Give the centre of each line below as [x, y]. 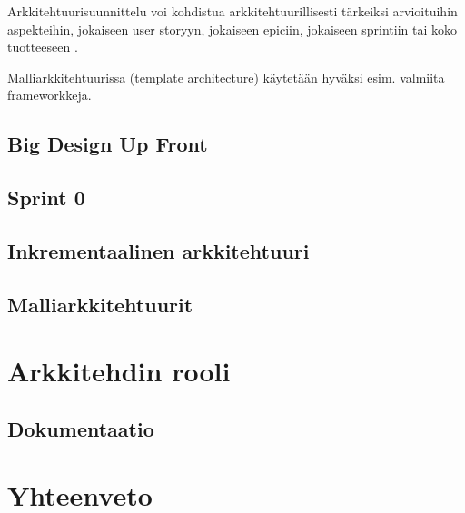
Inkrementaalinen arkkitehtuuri [158, 250]
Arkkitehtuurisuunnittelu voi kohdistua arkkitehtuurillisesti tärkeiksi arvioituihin [232, 11]
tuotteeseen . [43, 47]
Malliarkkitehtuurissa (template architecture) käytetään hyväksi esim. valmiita [226, 77]
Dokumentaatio [81, 428]
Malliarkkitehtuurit [100, 304]
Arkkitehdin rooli [119, 371]
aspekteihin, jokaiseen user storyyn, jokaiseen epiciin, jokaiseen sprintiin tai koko [232, 29]
